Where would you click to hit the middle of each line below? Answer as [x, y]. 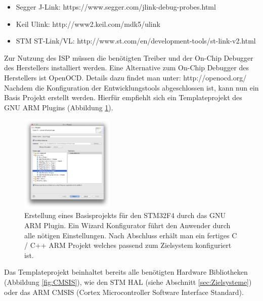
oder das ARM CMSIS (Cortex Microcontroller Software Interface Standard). [124, 292]
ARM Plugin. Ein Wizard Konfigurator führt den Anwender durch [127, 225]
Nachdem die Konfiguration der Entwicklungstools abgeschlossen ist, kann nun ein [131, 87]
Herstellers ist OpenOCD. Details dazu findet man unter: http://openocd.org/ [125, 77]
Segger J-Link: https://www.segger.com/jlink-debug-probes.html [116, 7]
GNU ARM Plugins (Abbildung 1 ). [59, 107]
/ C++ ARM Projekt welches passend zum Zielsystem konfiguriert [128, 245]
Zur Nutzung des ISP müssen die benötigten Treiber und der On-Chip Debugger [129, 57]
